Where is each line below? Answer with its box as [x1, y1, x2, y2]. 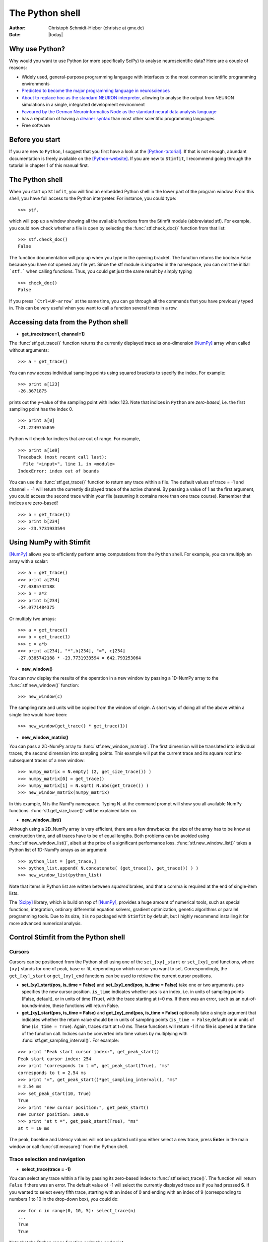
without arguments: [9, 347, 49, 353]
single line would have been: [9, 711, 67, 717]
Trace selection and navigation [9, 1156, 85, 1163]
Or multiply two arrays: [9, 616, 56, 621]
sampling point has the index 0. [9, 406, 73, 412]
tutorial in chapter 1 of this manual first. [9, 162, 89, 168]
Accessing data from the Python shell [9, 318, 129, 326]
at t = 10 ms [18, 1125, 50, 1131]
